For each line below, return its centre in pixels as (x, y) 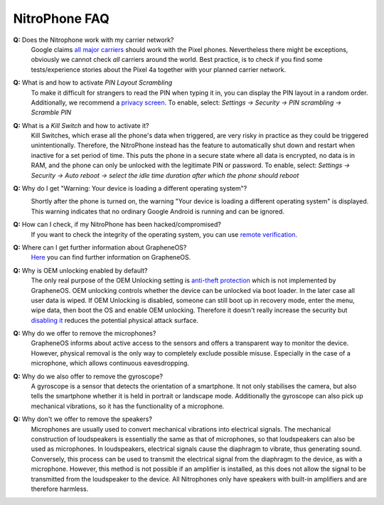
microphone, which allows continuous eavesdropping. (110, 363)
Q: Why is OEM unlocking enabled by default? (81, 270)
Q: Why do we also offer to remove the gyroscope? (88, 376)
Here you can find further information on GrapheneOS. (111, 257)
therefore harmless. (60, 489)
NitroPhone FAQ (61, 18)
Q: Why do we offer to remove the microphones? (85, 334)
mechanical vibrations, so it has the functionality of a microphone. (128, 406)
